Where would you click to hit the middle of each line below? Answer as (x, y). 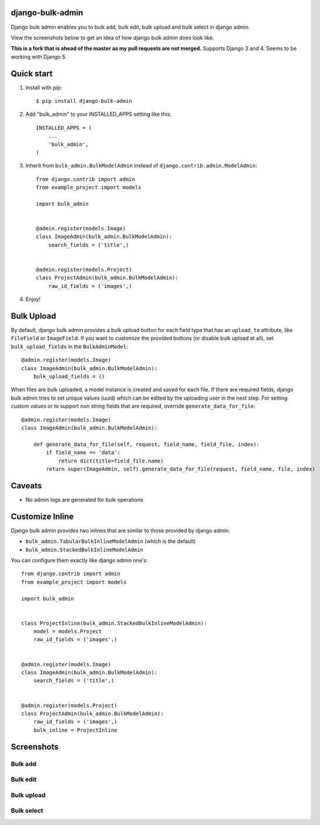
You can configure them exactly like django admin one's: (79, 560)
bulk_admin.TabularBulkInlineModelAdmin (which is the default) (111, 541)
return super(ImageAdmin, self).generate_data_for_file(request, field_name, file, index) (181, 469)
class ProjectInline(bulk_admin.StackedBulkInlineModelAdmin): (114, 623)
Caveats (26, 486)
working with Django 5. (39, 56)
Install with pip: (44, 88)
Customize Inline (42, 516)
